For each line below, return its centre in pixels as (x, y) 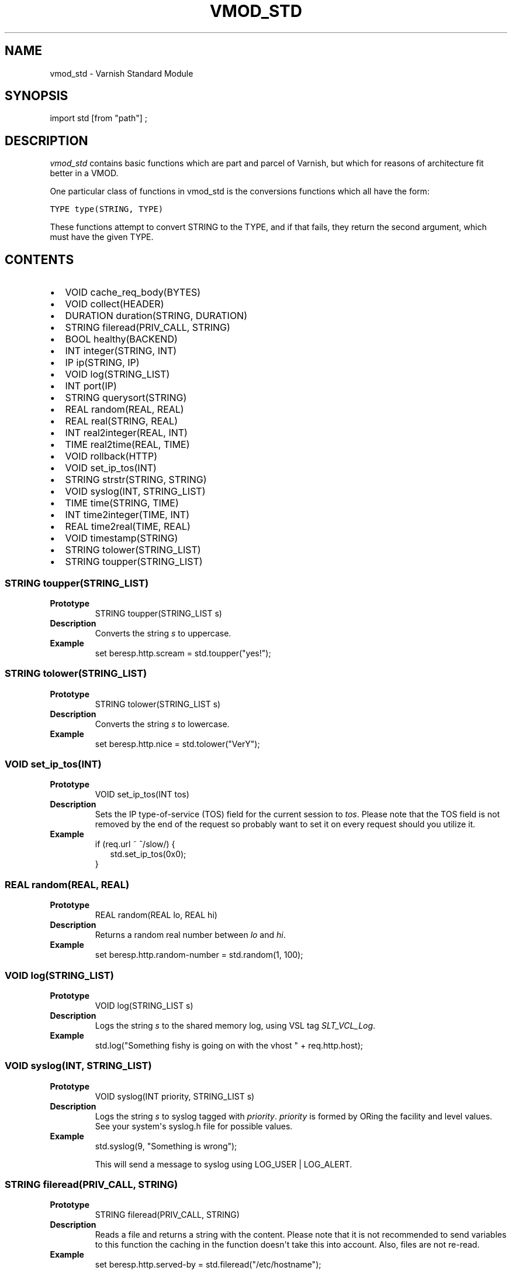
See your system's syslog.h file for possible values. (194, 1126)
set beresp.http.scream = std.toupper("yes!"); (183, 653)
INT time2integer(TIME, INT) (127, 515)
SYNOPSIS (37, 96)
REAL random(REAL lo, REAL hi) (156, 915)
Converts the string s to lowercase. (162, 724)
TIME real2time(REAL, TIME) (127, 445)
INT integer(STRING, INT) (121, 351)
